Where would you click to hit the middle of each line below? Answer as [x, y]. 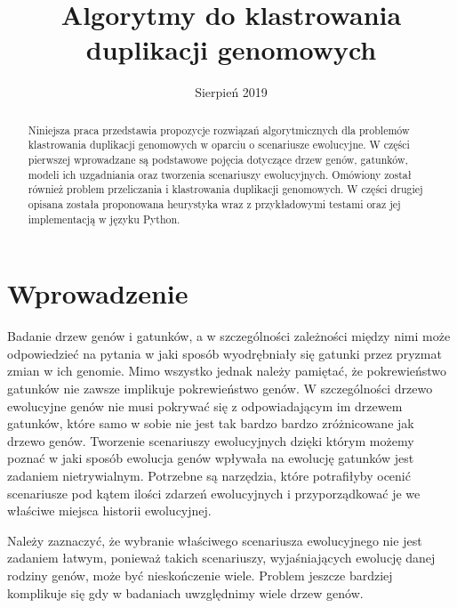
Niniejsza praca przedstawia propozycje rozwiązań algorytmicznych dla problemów [219, 130]
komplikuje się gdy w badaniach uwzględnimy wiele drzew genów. [185, 592]
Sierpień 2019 [231, 92]
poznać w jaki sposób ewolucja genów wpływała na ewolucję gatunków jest [211, 458]
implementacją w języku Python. [104, 219]
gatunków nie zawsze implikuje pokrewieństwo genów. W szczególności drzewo [220, 389]
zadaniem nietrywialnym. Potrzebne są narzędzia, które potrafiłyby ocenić [209, 475]
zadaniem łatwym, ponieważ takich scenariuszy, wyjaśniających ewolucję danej [221, 558]
